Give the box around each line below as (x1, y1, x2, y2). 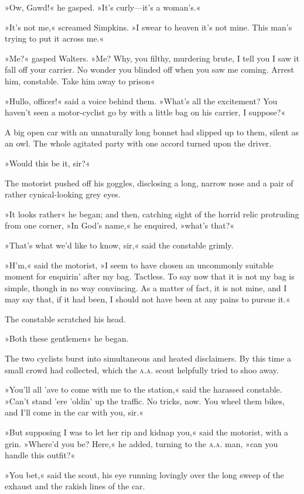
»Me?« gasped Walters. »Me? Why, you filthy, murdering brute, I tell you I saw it (5, 52, 299, 64)
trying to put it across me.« (5, 32, 104, 45)
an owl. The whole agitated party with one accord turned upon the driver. (5, 137, 272, 149)
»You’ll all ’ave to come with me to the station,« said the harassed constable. (5, 383, 282, 396)
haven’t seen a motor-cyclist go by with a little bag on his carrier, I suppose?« (5, 106, 286, 118)
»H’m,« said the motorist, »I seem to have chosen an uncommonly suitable (5, 258, 274, 271)
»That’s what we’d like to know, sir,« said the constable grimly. (5, 239, 234, 251)
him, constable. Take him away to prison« (5, 74, 155, 87)
